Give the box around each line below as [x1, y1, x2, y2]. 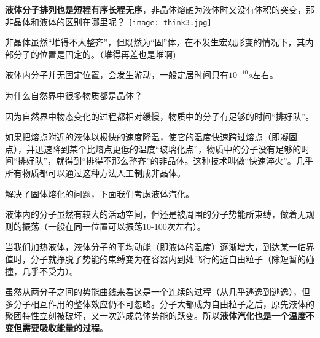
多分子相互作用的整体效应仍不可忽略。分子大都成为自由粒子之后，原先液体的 [5, 297, 314, 310]
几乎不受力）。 [21, 264, 78, 277]
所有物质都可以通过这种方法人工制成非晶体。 [5, 167, 185, 179]
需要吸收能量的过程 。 [21, 321, 108, 334]
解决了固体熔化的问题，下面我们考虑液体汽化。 [5, 187, 194, 200]
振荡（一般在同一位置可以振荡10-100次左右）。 [21, 219, 206, 232]
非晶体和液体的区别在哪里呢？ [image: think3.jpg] [5, 15, 212, 28]
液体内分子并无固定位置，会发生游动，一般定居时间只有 [5, 68, 228, 81]
